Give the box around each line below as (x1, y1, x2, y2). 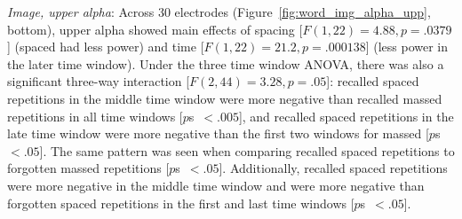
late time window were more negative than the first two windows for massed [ (7, 124, 429, 143)
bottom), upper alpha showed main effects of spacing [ (7, 20, 303, 38)
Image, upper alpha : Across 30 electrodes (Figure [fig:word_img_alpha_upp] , (7, 3, 431, 20)
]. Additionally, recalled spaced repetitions (219, 159, 448, 177)
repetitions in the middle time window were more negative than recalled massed (7, 89, 442, 107)
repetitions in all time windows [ (7, 106, 183, 125)
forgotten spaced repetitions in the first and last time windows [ (7, 193, 354, 212)
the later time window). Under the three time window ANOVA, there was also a (7, 54, 444, 73)
